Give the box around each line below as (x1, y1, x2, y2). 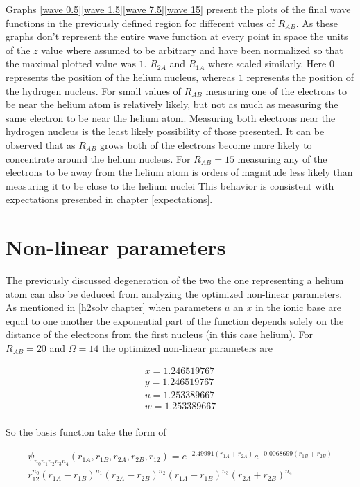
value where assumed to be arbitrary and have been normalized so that (41, 42, 343, 57)
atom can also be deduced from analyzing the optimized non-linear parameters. (6, 286, 343, 301)
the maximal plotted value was (6, 56, 136, 71)
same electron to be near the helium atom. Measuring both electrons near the (6, 110, 336, 125)
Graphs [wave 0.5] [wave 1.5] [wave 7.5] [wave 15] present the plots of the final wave (6, 2, 351, 16)
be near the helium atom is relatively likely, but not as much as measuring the (6, 97, 338, 112)
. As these (295, 15, 338, 30)
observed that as (6, 137, 76, 152)
